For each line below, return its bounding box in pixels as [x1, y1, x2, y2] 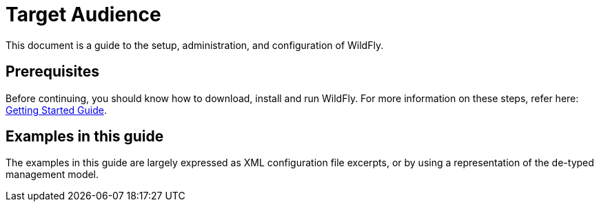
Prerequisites [6, 63, 99, 81]
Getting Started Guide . [6, 103, 107, 116]
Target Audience [6, 3, 161, 26]
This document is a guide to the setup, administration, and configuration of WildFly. [6, 39, 384, 51]
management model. [6, 168, 99, 181]
